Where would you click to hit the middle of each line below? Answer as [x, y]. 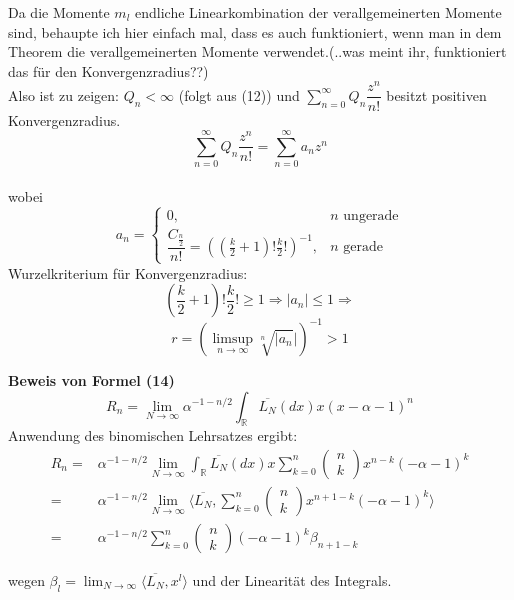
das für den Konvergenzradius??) [108, 70]
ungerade [371, 215]
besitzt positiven [436, 94]
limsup [232, 338]
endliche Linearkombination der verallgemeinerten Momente [318, 12]
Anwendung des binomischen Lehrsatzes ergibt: [153, 435]
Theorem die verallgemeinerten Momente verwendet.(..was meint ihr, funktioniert [257, 51]
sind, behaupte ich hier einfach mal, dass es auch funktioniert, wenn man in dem [255, 31]
